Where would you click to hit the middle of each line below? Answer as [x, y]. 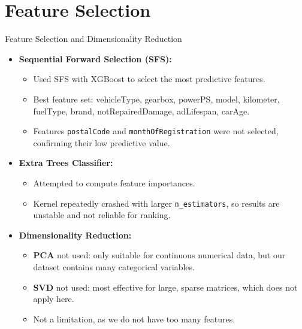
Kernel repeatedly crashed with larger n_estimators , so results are [156, 203]
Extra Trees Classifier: [66, 163]
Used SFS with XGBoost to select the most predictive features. [149, 79]
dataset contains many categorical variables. [114, 266]
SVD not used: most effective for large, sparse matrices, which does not [165, 287]
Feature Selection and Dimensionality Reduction [93, 39]
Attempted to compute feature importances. [114, 182]
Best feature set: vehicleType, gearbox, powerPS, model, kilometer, [156, 99]
